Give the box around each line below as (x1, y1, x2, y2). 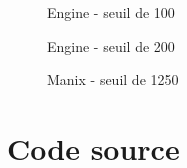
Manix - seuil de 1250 (47, 69, 179, 90)
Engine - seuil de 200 (47, 35, 175, 56)
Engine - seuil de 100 (47, 2, 175, 22)
